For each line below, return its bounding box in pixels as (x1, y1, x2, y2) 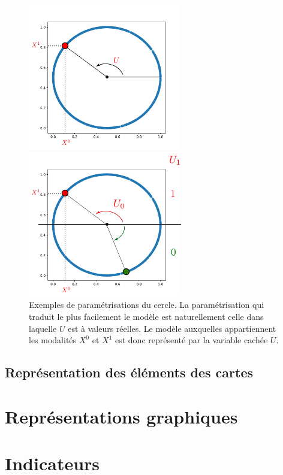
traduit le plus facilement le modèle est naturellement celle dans (29, 310, 264, 323)
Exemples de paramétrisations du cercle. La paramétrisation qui (29, 298, 264, 311)
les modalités (29, 334, 77, 346)
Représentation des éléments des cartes (5, 363, 253, 382)
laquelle (29, 322, 57, 334)
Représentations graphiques (5, 404, 238, 428)
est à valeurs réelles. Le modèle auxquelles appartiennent (68, 322, 276, 334)
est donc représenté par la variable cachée (115, 334, 268, 346)
